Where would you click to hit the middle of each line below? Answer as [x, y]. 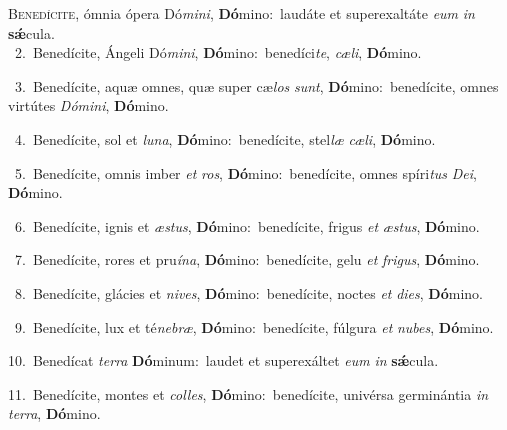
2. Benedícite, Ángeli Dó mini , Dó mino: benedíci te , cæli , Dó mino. [218, 52]
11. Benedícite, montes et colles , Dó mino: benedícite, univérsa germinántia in [248, 393]
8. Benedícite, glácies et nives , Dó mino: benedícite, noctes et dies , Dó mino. [248, 292]
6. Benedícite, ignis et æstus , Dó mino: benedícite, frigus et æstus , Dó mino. [247, 225]
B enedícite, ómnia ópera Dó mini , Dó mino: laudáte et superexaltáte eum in [241, 13]
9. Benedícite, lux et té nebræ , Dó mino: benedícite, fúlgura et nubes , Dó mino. [254, 326]
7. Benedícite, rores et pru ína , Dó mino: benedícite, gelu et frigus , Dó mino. [247, 259]
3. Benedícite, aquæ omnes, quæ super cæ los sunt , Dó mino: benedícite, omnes [256, 85]
